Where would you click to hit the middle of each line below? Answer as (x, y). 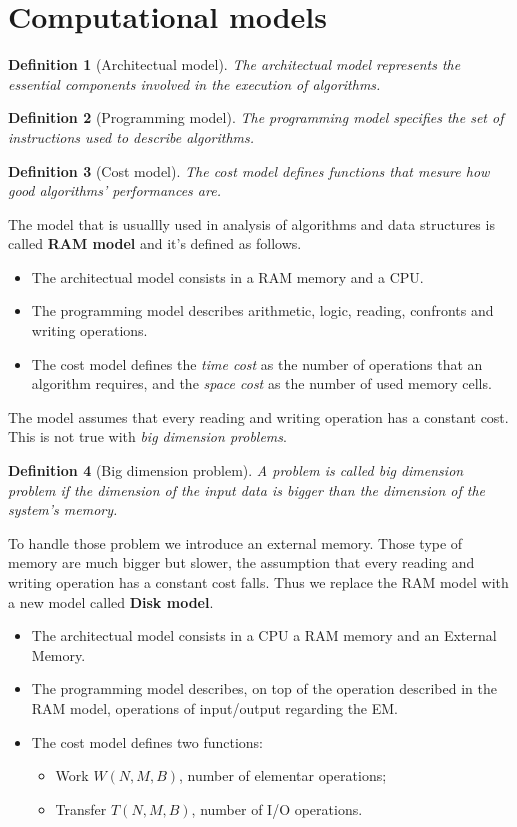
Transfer (81, 808)
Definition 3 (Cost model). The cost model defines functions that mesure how (249, 170)
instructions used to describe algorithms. (131, 136)
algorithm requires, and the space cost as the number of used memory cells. (261, 383)
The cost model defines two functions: (147, 741)
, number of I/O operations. (277, 808)
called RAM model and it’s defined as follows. (155, 243)
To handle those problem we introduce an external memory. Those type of (235, 542)
